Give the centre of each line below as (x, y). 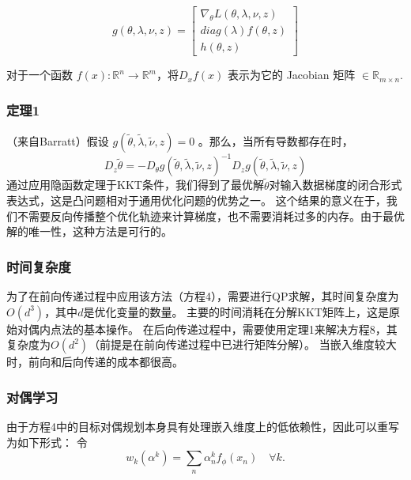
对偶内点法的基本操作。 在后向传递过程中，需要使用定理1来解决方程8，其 (207, 329)
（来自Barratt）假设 (58, 140)
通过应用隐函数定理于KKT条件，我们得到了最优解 (135, 185)
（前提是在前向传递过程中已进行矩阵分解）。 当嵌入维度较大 (243, 344)
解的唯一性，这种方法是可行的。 (89, 231)
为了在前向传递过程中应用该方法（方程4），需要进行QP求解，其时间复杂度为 (203, 296)
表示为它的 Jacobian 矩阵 (291, 75)
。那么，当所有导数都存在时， (275, 140)
